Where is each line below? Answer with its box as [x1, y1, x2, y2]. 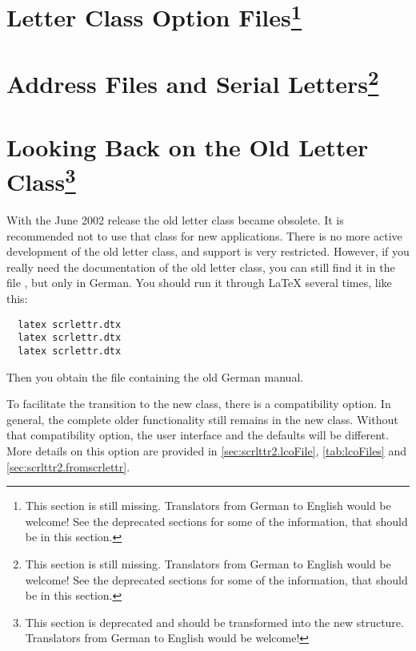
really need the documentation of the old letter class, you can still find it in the [6, 258, 395, 275]
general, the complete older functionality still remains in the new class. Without [6, 410, 398, 427]
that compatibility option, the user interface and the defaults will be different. [6, 427, 389, 443]
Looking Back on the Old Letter [6, 130, 369, 163]
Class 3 [6, 161, 76, 198]
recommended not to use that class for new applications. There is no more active [6, 227, 402, 244]
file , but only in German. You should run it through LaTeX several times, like [6, 274, 392, 291]
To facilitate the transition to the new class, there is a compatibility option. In [6, 395, 391, 412]
